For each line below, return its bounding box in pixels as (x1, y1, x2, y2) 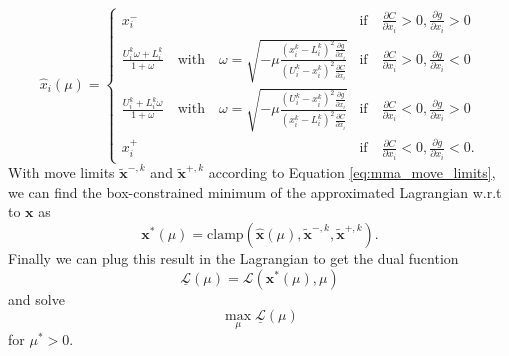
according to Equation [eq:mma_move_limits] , (208, 162, 496, 183)
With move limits (8, 162, 115, 183)
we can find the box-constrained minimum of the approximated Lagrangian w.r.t (8, 181, 502, 202)
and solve (8, 288, 65, 309)
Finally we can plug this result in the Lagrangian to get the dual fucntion (8, 248, 459, 269)
